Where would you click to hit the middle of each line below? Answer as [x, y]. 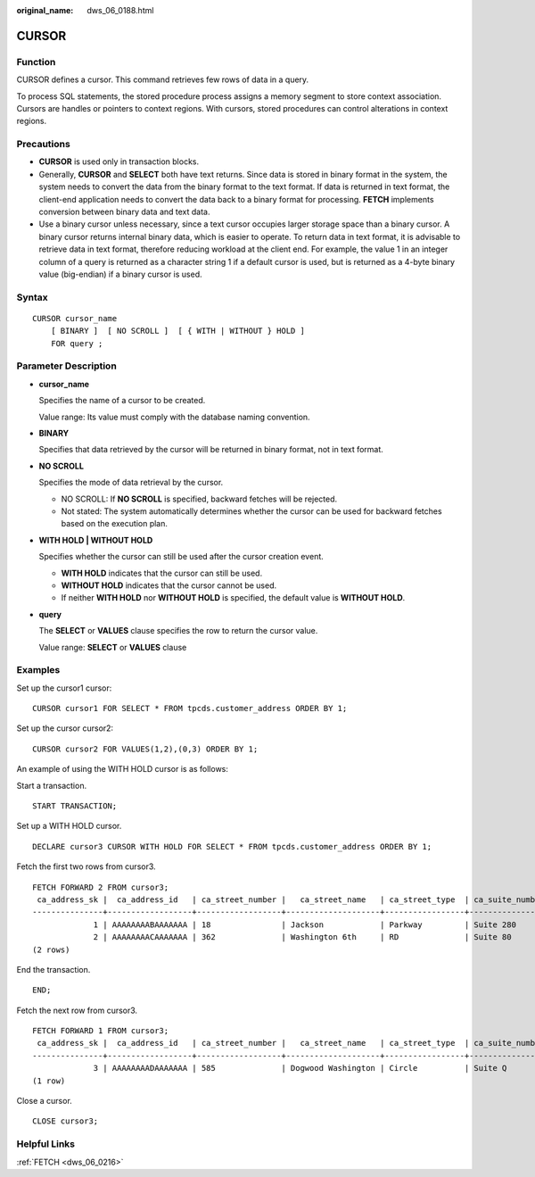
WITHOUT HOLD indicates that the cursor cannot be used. [169, 585]
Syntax [32, 297]
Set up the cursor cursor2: [65, 728]
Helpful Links [46, 1144]
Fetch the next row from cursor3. [77, 1010]
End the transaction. [53, 969]
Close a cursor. [45, 1101]
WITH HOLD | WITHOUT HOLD [96, 540]
